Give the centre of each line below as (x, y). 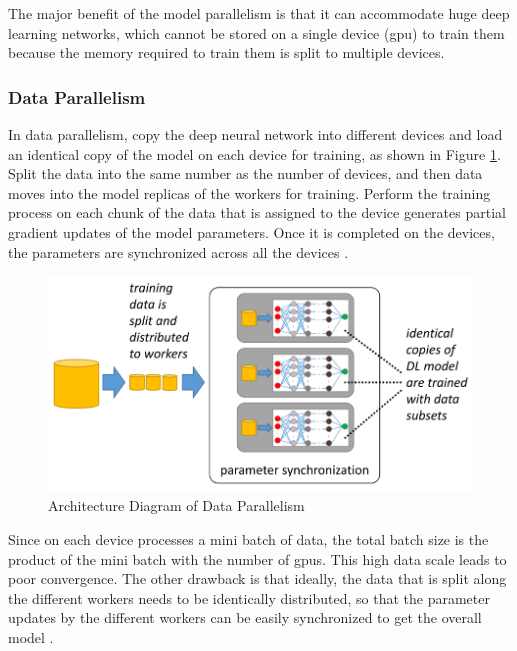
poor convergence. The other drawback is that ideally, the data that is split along (257, 578)
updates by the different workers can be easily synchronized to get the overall (245, 617)
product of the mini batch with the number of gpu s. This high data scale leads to (257, 558)
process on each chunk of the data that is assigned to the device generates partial (257, 212)
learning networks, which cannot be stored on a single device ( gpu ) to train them (256, 32)
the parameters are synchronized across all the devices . (178, 251)
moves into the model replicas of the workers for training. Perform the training (249, 192)
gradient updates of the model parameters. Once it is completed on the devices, (251, 231)
